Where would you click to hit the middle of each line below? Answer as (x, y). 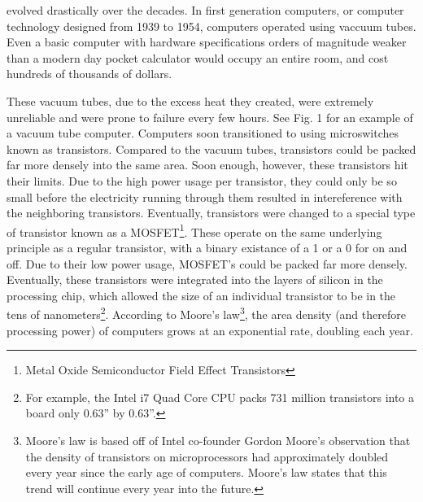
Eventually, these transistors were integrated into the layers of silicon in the (195, 279)
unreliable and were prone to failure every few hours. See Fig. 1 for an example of (210, 117)
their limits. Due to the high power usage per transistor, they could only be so (202, 180)
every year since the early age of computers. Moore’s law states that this (206, 472)
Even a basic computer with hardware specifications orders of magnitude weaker (207, 42)
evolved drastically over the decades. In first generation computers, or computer (205, 10)
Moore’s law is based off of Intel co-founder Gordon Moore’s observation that (218, 440)
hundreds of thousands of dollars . (89, 74)
